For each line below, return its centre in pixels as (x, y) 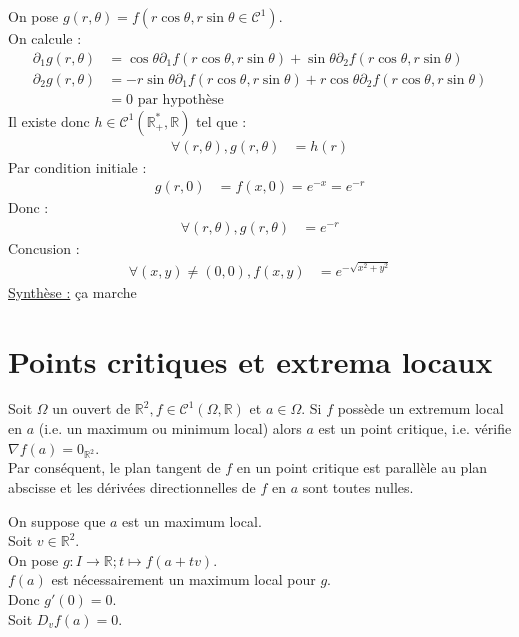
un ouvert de (91, 408)
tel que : (221, 120)
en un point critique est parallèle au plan (362, 467)
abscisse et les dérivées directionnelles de (132, 487)
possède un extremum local (420, 408)
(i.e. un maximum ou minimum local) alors (170, 428)
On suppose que (57, 520)
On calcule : (45, 38)
